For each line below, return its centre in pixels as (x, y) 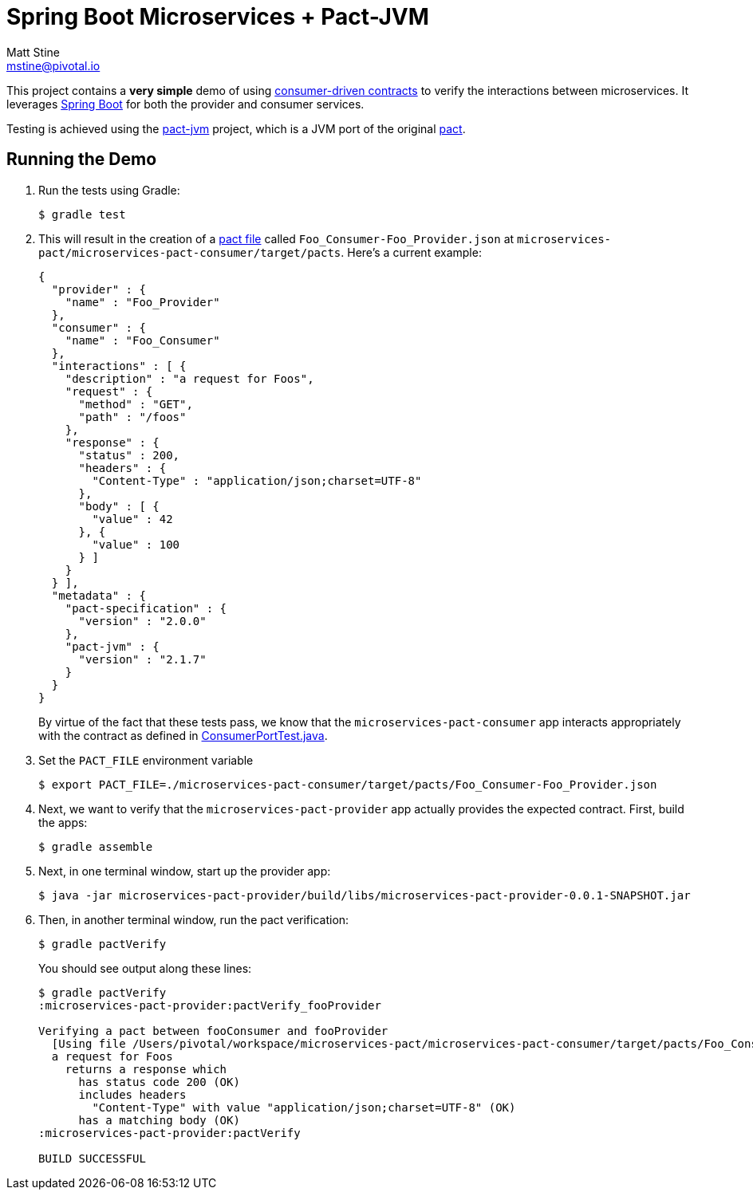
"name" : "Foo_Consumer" (142, 340)
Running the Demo (82, 159)
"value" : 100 (136, 544)
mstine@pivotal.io (53, 65)
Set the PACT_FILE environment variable (146, 760)
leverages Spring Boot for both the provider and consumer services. (185, 104)
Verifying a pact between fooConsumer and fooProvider (213, 1031)
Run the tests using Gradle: (109, 190)
